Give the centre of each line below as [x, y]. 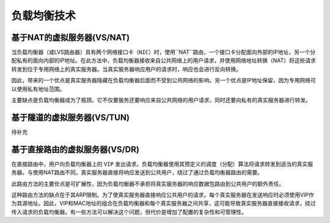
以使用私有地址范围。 [38, 89]
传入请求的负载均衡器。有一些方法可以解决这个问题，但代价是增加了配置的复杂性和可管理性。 [129, 212]
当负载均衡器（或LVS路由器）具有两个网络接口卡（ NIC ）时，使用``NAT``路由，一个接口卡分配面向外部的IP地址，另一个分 [163, 52]
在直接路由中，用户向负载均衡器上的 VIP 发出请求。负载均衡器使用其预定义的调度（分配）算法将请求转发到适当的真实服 [162, 164]
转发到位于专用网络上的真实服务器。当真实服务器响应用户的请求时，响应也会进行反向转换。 [126, 69]
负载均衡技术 [44, 16]
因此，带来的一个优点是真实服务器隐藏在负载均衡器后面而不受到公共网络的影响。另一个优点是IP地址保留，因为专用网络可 [163, 80]
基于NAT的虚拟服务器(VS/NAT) [71, 37]
